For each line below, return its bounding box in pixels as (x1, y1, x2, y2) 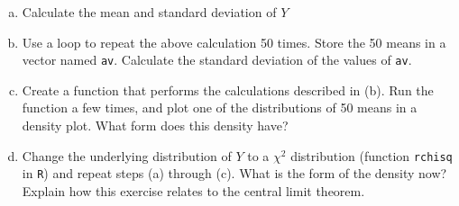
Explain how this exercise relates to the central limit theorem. (22, 181, 365, 200)
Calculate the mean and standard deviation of (22, 3, 277, 21)
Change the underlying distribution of (22, 146, 232, 165)
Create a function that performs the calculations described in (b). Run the (22, 80, 434, 99)
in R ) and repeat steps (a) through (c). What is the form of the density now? (22, 164, 447, 183)
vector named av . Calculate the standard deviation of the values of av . (22, 50, 412, 69)
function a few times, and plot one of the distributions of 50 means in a (22, 98, 418, 117)
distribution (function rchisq (290, 146, 453, 165)
